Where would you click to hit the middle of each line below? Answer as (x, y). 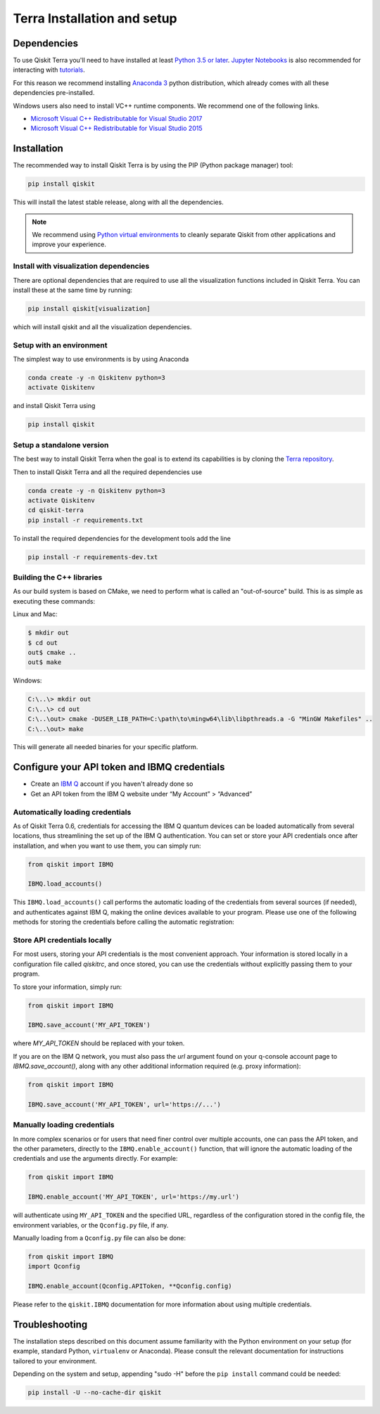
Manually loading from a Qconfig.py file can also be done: (100, 1237)
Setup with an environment (61, 345)
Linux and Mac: (35, 614)
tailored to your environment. (55, 1361)
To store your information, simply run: (68, 987)
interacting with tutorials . (49, 70)
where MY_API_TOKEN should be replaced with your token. (99, 1043)
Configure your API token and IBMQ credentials (119, 767)
